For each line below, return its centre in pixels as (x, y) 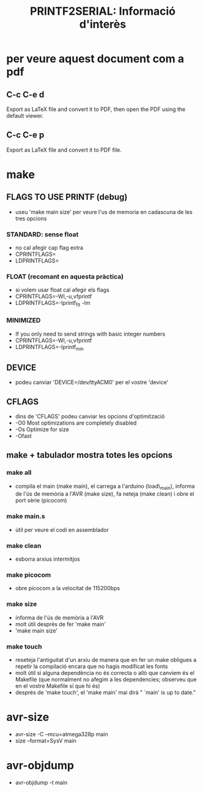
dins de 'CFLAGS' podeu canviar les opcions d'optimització (90, 416)
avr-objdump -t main (41, 782)
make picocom (29, 575)
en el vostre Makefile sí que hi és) (57, 686)
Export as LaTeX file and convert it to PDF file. (64, 150)
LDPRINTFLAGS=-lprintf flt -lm (53, 304)
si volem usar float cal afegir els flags (62, 290)
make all (19, 472)
